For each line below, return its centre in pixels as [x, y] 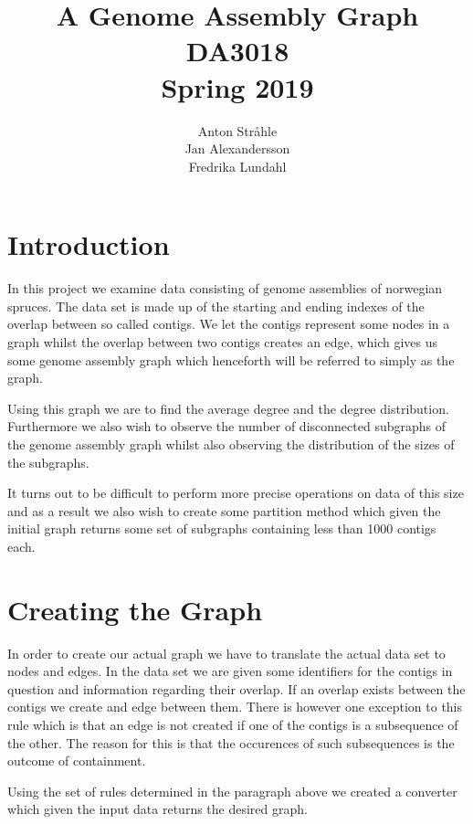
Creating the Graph [135, 609]
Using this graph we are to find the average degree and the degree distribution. [228, 408]
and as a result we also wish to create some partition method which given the [224, 510]
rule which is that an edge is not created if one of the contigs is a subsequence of [233, 725]
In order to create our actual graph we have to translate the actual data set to [226, 653]
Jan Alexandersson [237, 148]
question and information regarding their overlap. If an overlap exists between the [236, 688]
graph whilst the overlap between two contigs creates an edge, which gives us [222, 342]
